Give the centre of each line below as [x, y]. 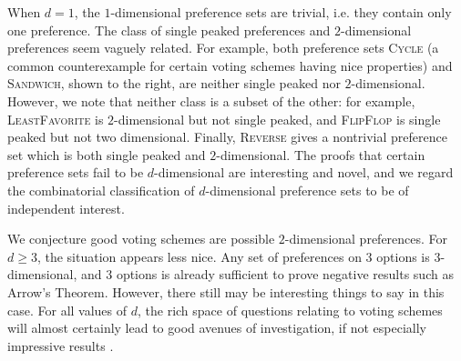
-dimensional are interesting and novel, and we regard [304, 172]
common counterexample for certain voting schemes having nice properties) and [230, 65]
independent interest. [66, 208]
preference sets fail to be [76, 172]
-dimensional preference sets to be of [307, 190]
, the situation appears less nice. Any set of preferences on [199, 256]
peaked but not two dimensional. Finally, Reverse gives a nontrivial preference [227, 137]
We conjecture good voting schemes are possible [141, 239]
